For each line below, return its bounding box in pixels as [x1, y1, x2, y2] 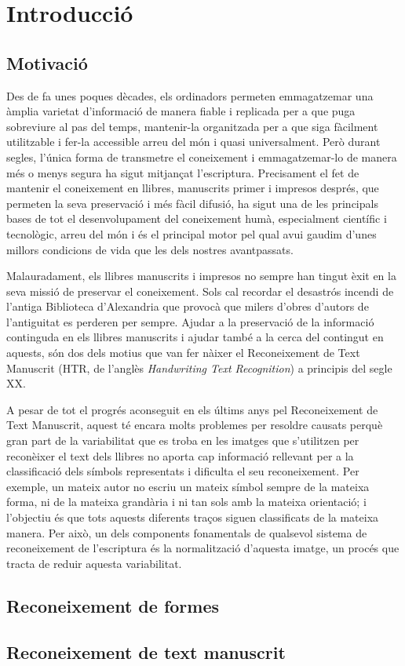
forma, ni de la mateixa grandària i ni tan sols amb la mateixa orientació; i [6, 493, 367, 510]
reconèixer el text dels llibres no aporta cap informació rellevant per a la [6, 447, 354, 464]
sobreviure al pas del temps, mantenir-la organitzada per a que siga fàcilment [6, 118, 378, 134]
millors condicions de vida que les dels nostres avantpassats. [6, 241, 294, 257]
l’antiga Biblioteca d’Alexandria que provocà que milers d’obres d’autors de [6, 298, 369, 315]
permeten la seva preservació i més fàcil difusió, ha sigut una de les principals [6, 195, 378, 211]
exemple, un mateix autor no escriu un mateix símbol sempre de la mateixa [6, 478, 370, 494]
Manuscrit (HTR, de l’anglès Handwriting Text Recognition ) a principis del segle [6, 359, 392, 376]
